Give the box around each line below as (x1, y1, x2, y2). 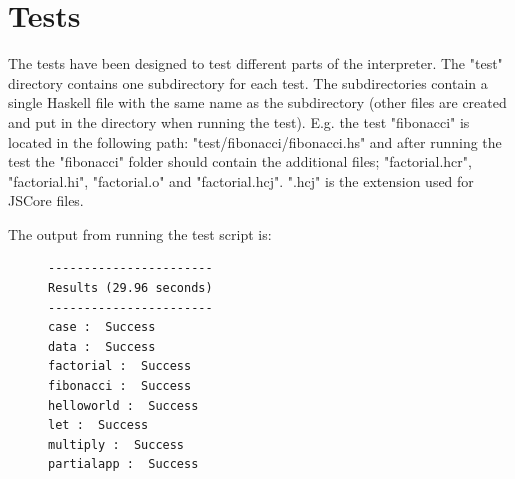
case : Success (48, 320, 156, 335)
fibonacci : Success (48, 379, 192, 394)
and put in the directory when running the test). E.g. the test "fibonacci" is (8, 111, 470, 132)
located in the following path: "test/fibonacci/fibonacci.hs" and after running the (8, 131, 502, 152)
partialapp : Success (48, 457, 199, 472)
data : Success (48, 339, 156, 354)
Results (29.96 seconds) (48, 281, 213, 296)
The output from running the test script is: (8, 223, 272, 244)
